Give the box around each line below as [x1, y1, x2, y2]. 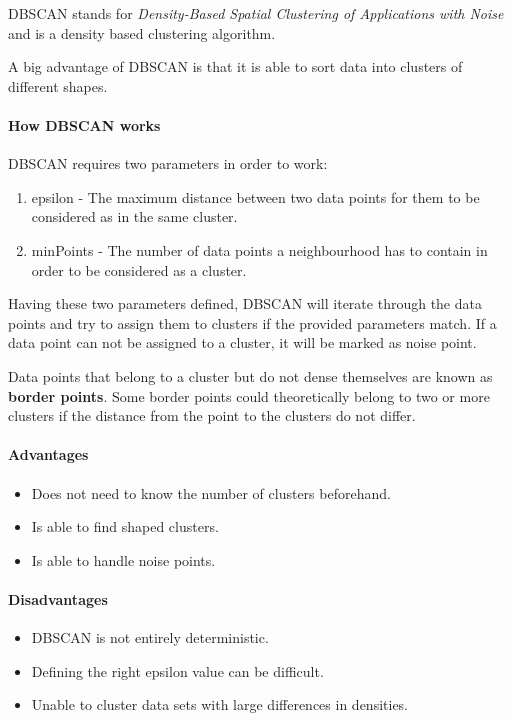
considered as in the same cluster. [31, 206, 238, 227]
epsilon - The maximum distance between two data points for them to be [31, 186, 480, 207]
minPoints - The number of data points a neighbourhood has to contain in [31, 239, 488, 260]
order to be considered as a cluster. [31, 259, 247, 280]
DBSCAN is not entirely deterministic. [31, 627, 269, 648]
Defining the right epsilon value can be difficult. [31, 660, 324, 681]
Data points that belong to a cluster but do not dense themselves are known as [8, 365, 493, 386]
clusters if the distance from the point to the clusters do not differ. [8, 405, 416, 426]
